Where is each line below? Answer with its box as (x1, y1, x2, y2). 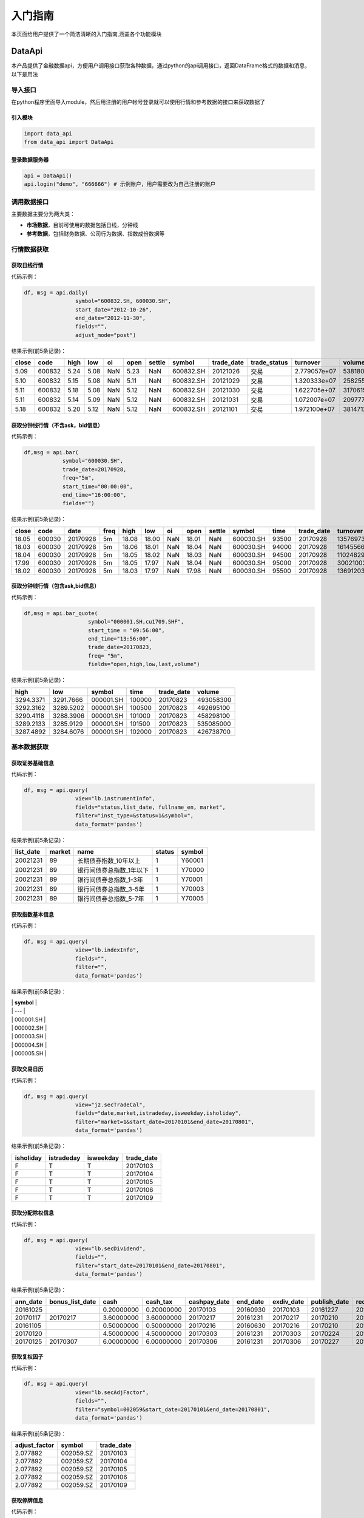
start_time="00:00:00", (62, 483, 133, 490)
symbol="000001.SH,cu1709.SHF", (88, 618, 184, 625)
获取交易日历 (11, 1066, 44, 1073)
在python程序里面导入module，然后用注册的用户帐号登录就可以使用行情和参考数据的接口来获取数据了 (11, 98, 265, 106)
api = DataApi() (24, 172, 73, 179)
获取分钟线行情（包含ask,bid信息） (11, 582, 100, 590)
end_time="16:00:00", (62, 492, 127, 499)
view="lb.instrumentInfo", (75, 795, 156, 802)
